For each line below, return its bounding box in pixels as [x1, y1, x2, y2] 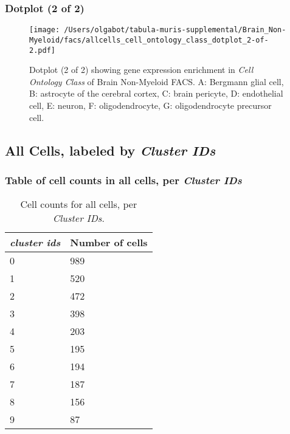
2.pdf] [29, 46, 55, 55]
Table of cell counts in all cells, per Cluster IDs [5, 172, 242, 187]
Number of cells [70, 235, 148, 250]
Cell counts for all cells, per [20, 197, 137, 212]
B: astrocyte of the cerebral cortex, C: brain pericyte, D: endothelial [29, 87, 283, 100]
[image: [29, 26, 60, 35]
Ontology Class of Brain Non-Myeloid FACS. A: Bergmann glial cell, [29, 75, 284, 88]
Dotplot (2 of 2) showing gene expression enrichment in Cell [29, 63, 254, 76]
